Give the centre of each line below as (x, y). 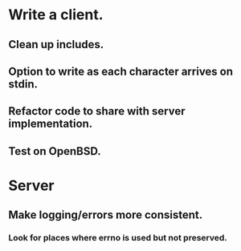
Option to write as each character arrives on (121, 71)
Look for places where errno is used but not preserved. (118, 238)
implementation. (51, 124)
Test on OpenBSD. (55, 151)
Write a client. (56, 15)
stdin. (23, 84)
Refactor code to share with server (97, 111)
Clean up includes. (56, 45)
